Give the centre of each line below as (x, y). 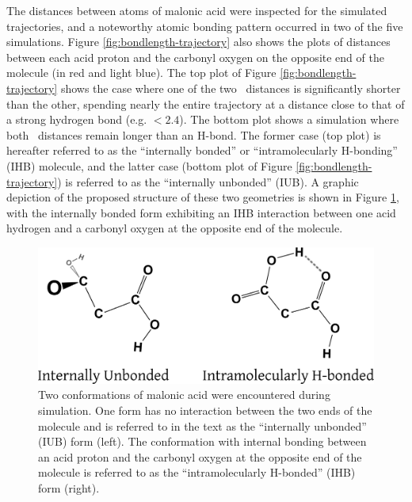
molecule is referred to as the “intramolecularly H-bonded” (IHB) (197, 472)
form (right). (69, 487)
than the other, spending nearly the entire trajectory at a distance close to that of (206, 103)
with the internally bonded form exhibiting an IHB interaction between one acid (201, 212)
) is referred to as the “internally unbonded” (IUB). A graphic (208, 181)
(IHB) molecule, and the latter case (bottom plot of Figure (149, 165)
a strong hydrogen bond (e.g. (77, 119)
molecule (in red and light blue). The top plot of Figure (141, 73)
